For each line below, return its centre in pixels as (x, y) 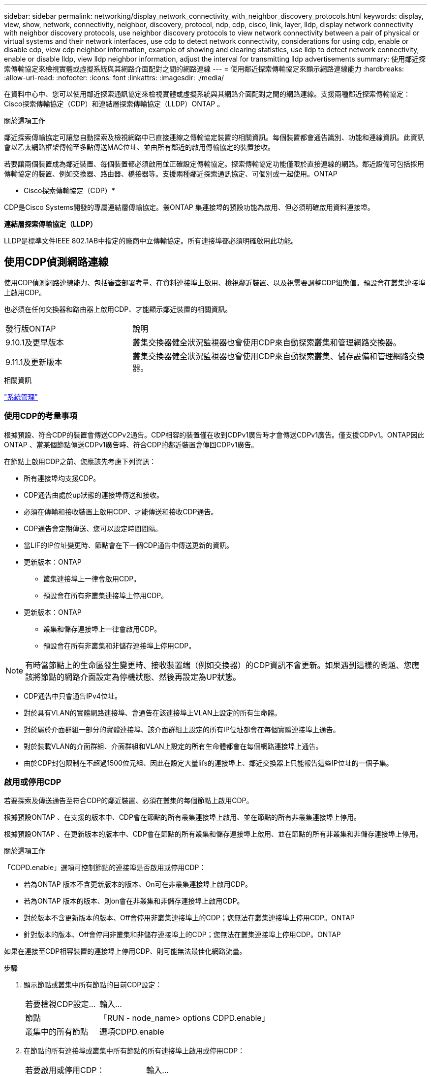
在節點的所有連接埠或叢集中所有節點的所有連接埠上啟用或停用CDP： (134, 1051)
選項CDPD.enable (132, 1032)
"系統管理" (21, 397)
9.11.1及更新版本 (34, 362)
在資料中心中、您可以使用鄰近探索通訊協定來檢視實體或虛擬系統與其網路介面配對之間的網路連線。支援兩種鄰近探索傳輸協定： (207, 94)
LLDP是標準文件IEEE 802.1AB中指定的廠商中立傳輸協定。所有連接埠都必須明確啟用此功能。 (151, 241)
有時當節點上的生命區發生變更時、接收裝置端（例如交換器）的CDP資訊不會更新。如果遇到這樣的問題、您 (218, 665)
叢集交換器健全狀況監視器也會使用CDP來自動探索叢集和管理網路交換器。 (267, 342)
